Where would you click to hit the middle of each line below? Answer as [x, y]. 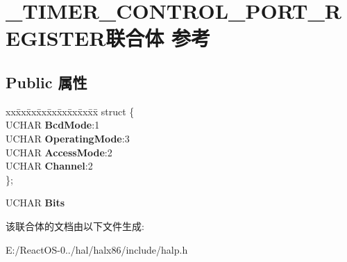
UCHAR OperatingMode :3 [68, 138]
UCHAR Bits [35, 203]
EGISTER [56, 38]
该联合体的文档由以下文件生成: [75, 226]
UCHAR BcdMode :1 [53, 125]
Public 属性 [46, 82]
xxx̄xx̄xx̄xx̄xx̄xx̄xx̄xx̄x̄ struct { [70, 111]
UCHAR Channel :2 [49, 166]
